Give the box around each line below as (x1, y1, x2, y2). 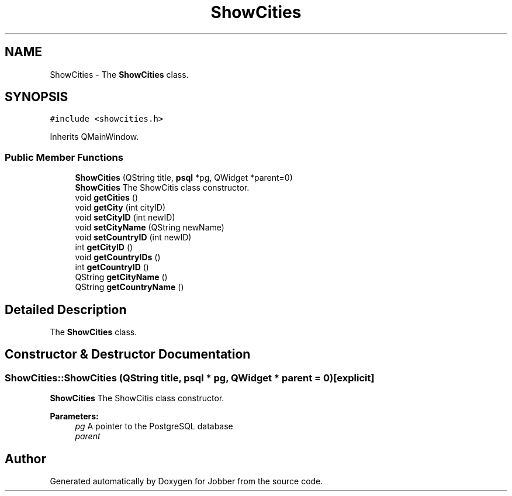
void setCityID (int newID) (75, 212, 175, 223)
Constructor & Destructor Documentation (5, 347, 251, 362)
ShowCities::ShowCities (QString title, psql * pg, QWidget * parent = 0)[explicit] (5, 371, 375, 384)
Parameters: (50, 411, 99, 422)
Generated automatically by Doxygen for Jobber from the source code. (50, 476, 323, 487)
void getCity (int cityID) (75, 202, 165, 213)
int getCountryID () (75, 262, 149, 273)
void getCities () (75, 192, 139, 203)
